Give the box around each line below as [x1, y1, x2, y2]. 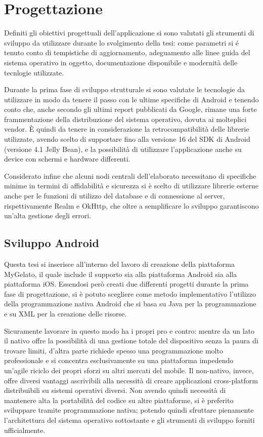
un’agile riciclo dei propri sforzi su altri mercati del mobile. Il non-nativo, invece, [4, 365, 254, 375]
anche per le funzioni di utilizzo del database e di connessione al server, [4, 190, 225, 201]
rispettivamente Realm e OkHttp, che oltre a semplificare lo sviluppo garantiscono [4, 200, 259, 211]
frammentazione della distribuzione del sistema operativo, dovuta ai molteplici [4, 113, 247, 124]
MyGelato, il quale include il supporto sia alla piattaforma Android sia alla [4, 268, 237, 279]
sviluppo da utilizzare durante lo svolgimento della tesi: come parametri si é [4, 37, 239, 48]
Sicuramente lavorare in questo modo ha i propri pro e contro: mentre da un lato [4, 325, 255, 336]
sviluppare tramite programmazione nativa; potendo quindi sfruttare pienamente [4, 405, 254, 415]
